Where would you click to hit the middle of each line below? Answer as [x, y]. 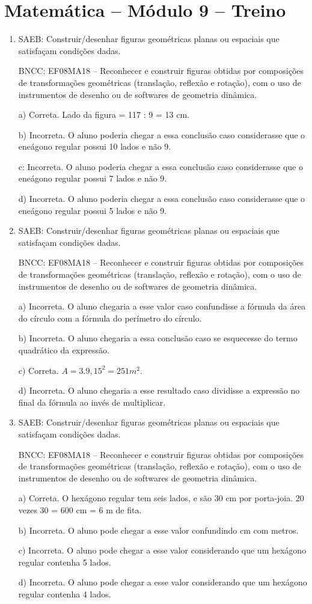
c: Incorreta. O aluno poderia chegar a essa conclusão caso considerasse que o [161, 166]
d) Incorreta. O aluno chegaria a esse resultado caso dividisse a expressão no [159, 390]
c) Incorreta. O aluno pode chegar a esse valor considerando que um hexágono [162, 550]
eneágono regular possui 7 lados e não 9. [93, 178]
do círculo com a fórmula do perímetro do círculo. [110, 318]
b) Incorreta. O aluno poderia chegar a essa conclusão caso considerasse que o [162, 134]
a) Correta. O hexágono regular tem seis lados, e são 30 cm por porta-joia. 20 [161, 498]
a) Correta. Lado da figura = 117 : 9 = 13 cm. [104, 114]
